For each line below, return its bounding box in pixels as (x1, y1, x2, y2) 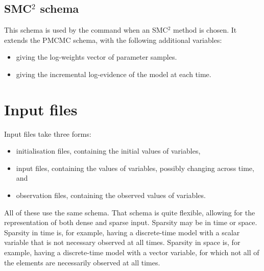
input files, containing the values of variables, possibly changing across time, (16, 162, 254, 173)
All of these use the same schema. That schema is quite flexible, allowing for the (4, 207, 255, 217)
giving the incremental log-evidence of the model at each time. (16, 68, 211, 79)
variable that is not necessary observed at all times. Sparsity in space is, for (4, 237, 241, 248)
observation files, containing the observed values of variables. (16, 190, 206, 201)
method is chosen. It (173, 24, 237, 35)
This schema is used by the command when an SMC (4, 24, 168, 35)
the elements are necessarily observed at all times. (4, 257, 160, 267)
